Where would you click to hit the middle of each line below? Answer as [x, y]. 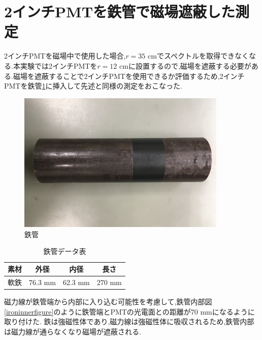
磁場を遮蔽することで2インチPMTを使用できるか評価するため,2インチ [129, 76]
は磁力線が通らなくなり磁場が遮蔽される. [73, 331]
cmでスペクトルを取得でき [191, 56]
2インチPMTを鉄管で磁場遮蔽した [120, 11]
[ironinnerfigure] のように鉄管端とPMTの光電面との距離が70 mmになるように [129, 311]
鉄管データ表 [65, 251]
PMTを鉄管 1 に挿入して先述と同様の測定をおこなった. [93, 86]
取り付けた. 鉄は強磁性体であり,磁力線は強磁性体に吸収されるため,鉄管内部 [129, 321]
